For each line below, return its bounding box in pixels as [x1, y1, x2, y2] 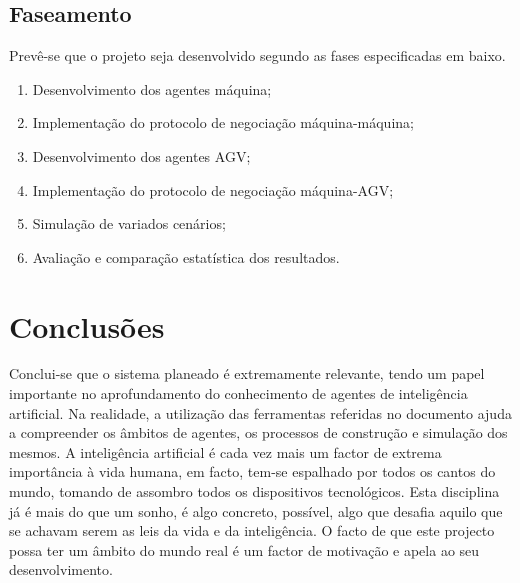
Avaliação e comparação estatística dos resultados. [32, 246, 340, 267]
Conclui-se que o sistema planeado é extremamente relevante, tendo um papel [9, 363, 485, 384]
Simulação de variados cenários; [32, 213, 226, 234]
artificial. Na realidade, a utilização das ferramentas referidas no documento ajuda [9, 402, 512, 423]
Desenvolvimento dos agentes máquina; [32, 78, 272, 99]
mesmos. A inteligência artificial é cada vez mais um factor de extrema [9, 441, 442, 462]
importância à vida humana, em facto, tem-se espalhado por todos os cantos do [9, 461, 496, 482]
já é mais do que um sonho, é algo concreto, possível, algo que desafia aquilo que [9, 500, 503, 521]
